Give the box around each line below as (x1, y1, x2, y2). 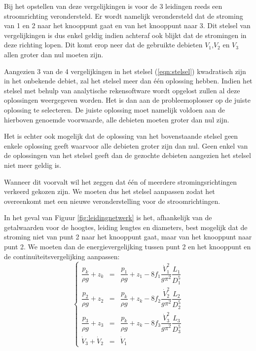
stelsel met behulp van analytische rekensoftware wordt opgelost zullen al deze (4, 85, 240, 95)
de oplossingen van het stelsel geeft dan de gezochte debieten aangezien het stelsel (4, 150, 251, 160)
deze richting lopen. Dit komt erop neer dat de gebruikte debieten (4, 39, 203, 50)
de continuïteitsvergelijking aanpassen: (4, 251, 120, 261)
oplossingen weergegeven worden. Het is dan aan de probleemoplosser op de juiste (4, 95, 251, 105)
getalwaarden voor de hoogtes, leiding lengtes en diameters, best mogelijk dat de (4, 222, 248, 232)
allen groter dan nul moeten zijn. (4, 49, 104, 59)
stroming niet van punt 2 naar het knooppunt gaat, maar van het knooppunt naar (4, 232, 252, 242)
